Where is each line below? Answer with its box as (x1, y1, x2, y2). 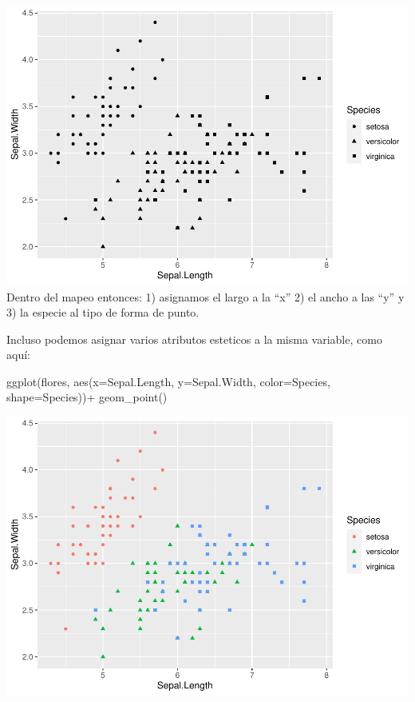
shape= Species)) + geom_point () (6, 389, 168, 405)
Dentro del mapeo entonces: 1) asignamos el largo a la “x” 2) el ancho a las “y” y (6, 288, 405, 305)
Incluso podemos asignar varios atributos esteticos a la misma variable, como (6, 330, 382, 347)
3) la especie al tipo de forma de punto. (6, 304, 200, 321)
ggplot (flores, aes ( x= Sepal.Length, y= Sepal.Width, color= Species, (6, 373, 330, 389)
